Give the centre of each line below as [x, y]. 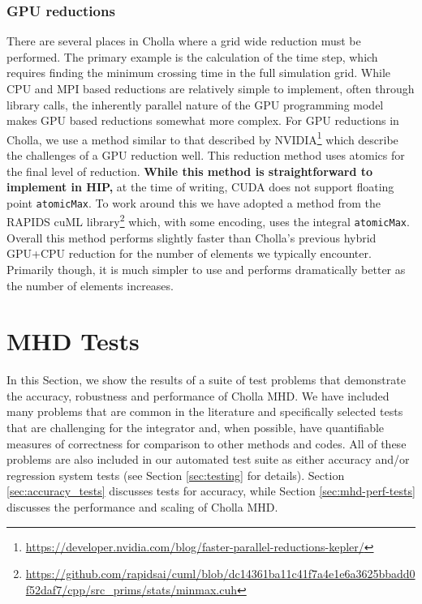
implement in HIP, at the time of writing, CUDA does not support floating [200, 187]
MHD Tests [73, 341]
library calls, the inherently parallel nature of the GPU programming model [195, 104]
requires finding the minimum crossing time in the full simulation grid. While [199, 73]
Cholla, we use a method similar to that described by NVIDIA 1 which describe [202, 138]
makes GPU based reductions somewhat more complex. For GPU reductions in [203, 120]
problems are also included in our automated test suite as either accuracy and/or [208, 459]
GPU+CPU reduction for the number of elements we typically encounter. [189, 253]
